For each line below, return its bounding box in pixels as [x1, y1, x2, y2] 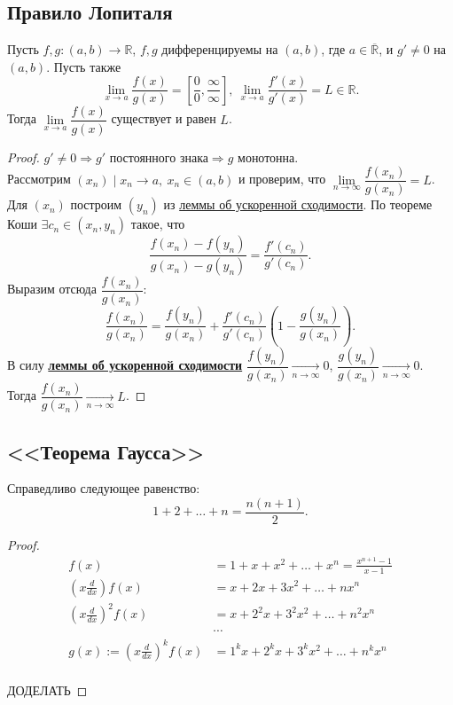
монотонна [238, 152, 295, 165]
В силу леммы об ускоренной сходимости [7, 356, 243, 374]
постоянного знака [109, 152, 208, 165]
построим [70, 195, 122, 214]
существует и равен [111, 109, 216, 128]
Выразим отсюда [7, 279, 97, 298]
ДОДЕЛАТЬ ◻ [7, 680, 88, 699]
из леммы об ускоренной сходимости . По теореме [163, 195, 433, 214]
